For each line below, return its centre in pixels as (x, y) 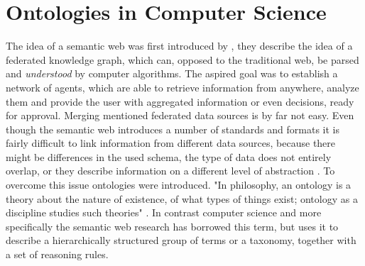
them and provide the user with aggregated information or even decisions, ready (180, 101)
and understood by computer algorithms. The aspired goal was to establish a (172, 73)
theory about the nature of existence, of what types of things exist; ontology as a (182, 198)
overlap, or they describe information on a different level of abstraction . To (170, 171)
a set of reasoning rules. (57, 254)
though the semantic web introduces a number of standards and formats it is (173, 129)
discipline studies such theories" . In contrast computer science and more (164, 212)
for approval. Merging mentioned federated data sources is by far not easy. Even (180, 115)
